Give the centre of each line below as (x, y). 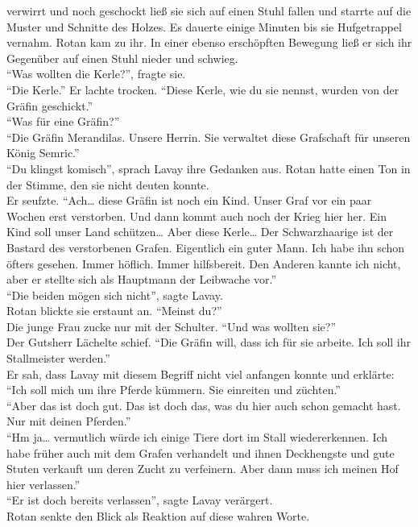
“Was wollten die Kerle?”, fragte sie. (96, 74)
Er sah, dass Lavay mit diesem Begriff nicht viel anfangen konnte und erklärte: (201, 373)
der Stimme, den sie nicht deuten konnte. (108, 184)
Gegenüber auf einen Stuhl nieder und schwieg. (122, 58)
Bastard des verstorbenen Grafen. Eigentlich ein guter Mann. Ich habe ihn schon (206, 247)
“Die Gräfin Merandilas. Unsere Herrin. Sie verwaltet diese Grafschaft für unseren (209, 137)
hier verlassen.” (43, 484)
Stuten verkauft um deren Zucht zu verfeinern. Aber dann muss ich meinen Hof (203, 469)
